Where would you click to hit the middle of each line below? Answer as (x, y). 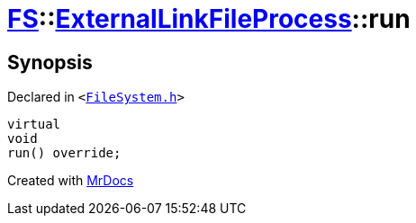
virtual (34, 125)
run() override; (64, 153)
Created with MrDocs (71, 181)
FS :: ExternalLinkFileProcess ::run (209, 19)
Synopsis (50, 62)
